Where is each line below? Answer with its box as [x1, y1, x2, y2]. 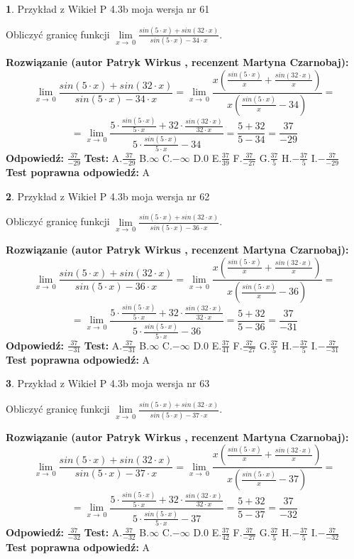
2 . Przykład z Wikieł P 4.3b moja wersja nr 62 [6, 188, 210, 203]
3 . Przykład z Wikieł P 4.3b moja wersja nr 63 [6, 376, 210, 391]
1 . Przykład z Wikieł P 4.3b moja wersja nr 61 [6, 1, 210, 16]
